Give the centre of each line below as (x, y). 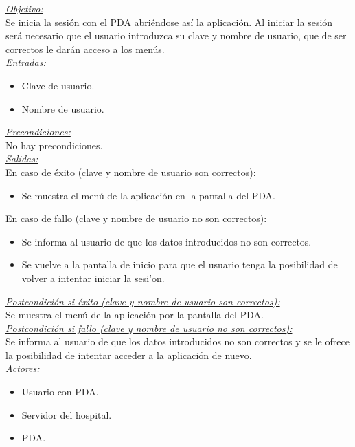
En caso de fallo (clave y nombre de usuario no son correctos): (136, 218)
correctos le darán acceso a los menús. (85, 48)
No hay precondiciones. (54, 145)
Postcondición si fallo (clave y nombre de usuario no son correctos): (149, 328)
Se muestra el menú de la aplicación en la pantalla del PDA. (148, 195)
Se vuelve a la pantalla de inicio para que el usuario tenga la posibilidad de (180, 264)
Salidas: (22, 159)
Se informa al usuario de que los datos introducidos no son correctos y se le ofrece (177, 341)
